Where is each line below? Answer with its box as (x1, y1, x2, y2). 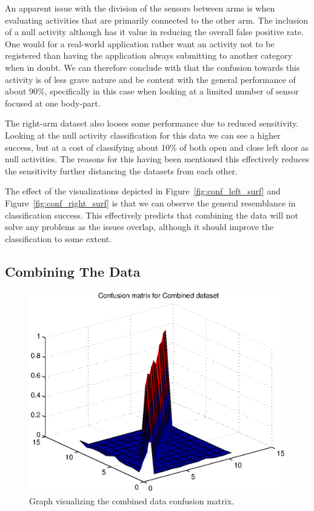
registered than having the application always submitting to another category (5, 49, 293, 62)
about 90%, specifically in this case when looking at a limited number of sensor (5, 85, 299, 97)
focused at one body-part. (5, 96, 101, 109)
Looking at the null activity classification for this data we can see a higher (5, 128, 281, 141)
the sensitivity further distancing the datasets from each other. (5, 164, 238, 177)
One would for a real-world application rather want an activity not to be (5, 37, 275, 50)
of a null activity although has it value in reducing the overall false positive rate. (5, 25, 304, 38)
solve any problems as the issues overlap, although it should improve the (5, 220, 274, 233)
